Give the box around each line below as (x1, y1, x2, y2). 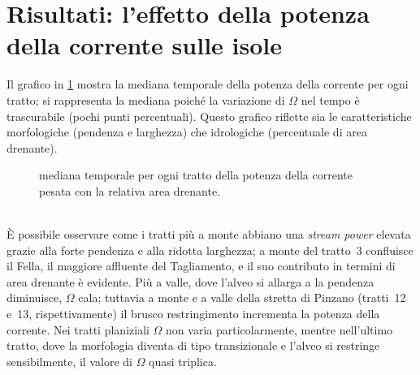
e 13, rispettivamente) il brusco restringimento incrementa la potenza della (6, 305, 380, 322)
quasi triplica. (149, 352, 217, 369)
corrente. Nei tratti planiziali (6, 321, 149, 338)
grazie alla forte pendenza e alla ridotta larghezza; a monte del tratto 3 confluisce (6, 241, 414, 258)
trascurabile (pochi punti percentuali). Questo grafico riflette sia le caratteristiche (6, 107, 412, 124)
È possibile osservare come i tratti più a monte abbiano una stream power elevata (6, 226, 411, 243)
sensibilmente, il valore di (6, 352, 132, 369)
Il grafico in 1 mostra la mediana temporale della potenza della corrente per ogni (6, 75, 409, 93)
